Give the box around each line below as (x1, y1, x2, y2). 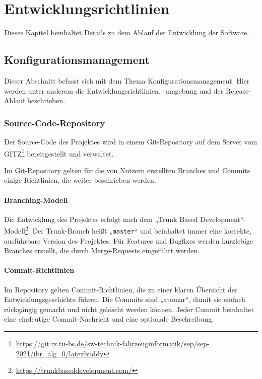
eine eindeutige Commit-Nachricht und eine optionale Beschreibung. (4, 314, 214, 324)
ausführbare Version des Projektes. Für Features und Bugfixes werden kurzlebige (4, 235, 253, 246)
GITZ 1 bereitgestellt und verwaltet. (4, 146, 114, 159)
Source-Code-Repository (4, 116, 105, 129)
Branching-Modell (4, 194, 68, 205)
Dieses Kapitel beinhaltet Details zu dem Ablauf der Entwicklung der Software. (4, 27, 249, 38)
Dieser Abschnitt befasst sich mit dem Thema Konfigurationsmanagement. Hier (4, 75, 250, 86)
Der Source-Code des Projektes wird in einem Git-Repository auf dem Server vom (4, 136, 257, 146)
